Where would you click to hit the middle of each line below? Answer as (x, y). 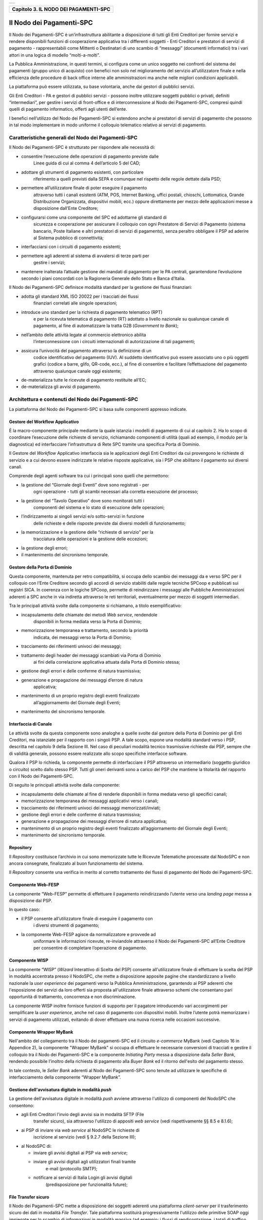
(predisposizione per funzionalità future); (87, 1184)
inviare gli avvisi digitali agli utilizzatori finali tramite (85, 1162)
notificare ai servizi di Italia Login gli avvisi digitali (83, 1178)
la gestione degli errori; (45, 548)
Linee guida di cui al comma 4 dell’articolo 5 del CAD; (87, 163)
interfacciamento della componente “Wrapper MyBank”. (65, 1077)
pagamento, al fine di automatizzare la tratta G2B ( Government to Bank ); (106, 326)
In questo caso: (24, 910)
